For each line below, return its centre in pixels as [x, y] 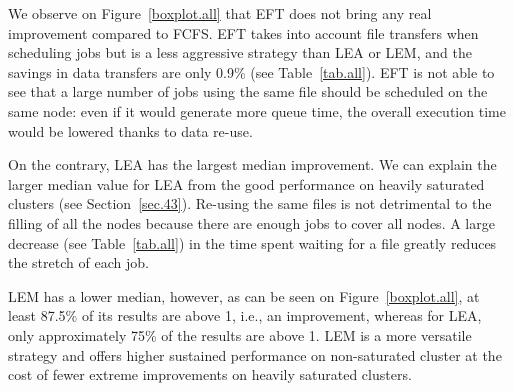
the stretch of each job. [78, 262]
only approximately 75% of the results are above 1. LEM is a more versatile [240, 334]
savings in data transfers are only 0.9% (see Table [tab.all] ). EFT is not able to [251, 71]
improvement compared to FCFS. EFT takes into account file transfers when [243, 32]
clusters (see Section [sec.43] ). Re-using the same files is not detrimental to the [250, 203]
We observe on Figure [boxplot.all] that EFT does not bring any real [220, 13]
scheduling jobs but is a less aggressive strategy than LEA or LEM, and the [240, 52]
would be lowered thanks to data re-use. [130, 130]
